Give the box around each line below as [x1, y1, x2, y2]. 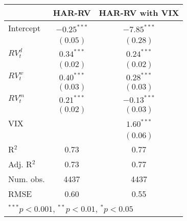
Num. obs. [8, 172, 45, 185]
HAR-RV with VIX [99, 7, 179, 18]
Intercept [8, 22, 41, 34]
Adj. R [8, 158, 32, 170]
